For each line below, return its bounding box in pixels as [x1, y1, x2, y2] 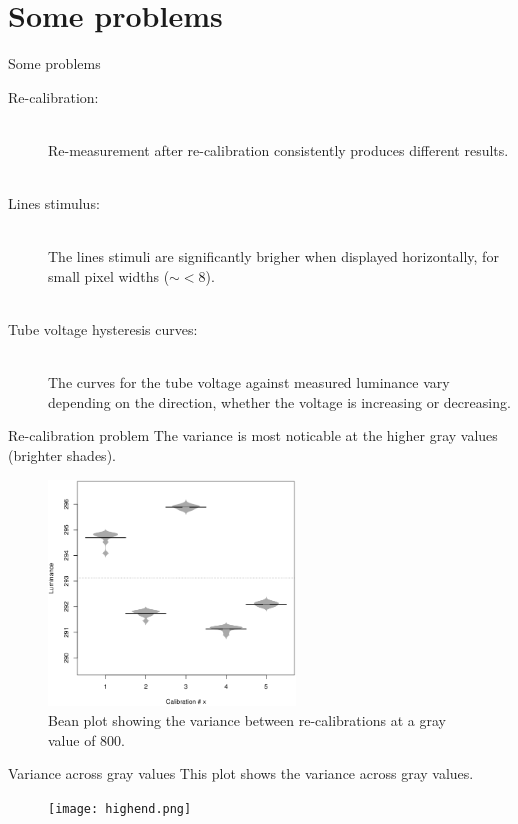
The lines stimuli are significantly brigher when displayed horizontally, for [48, 246, 499, 267]
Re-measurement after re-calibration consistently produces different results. [48, 139, 509, 160]
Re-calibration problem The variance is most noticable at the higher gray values [8, 425, 498, 446]
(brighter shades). [8, 445, 116, 466]
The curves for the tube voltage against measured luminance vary [48, 372, 450, 393]
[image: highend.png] [48, 801, 192, 816]
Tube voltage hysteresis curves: [8, 319, 198, 340]
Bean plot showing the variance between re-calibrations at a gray [48, 709, 446, 730]
